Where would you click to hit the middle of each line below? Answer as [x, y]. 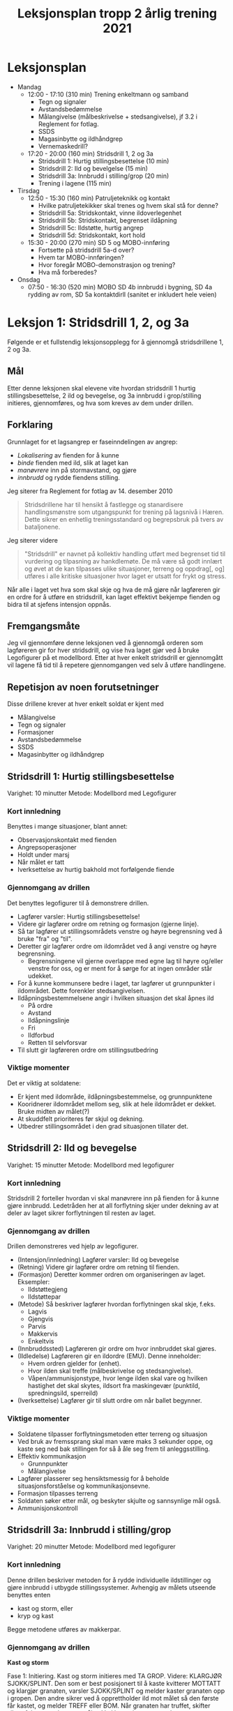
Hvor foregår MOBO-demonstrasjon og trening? [107, 264]
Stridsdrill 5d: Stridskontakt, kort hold [92, 235]
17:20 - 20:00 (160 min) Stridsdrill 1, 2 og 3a [90, 153]
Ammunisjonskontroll [47, 1508]
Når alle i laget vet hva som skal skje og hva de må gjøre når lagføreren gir [114, 589]
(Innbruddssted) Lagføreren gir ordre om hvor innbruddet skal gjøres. [116, 1349]
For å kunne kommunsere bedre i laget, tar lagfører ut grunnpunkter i [116, 983]
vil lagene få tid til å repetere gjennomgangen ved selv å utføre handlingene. [116, 665]
